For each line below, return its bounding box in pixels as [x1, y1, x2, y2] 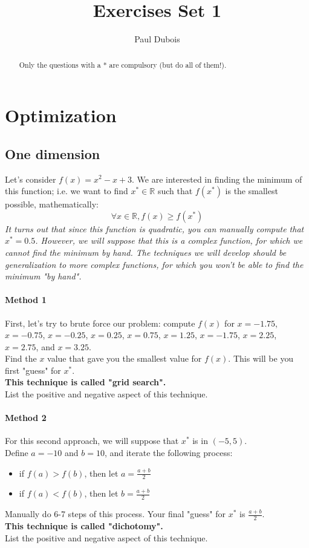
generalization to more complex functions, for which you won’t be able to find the [5, 258, 304, 270]
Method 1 [5, 293, 47, 306]
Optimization [5, 103, 117, 128]
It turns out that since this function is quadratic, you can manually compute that [5, 222, 304, 235]
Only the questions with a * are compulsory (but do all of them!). [19, 59, 227, 70]
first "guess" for [5, 364, 61, 376]
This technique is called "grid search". [5, 376, 166, 388]
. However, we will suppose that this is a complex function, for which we [35, 234, 303, 247]
